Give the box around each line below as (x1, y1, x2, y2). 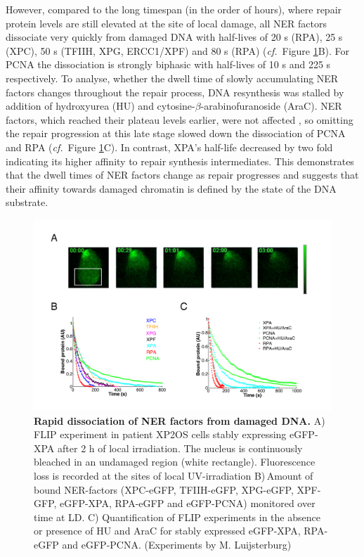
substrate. (6, 195, 48, 210)
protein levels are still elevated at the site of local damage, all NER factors (6, 15, 327, 30)
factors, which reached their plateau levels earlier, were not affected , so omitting (6, 112, 353, 127)
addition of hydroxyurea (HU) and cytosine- (6, 98, 195, 113)
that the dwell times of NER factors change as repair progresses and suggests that (6, 167, 359, 182)
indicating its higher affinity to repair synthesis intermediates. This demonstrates (6, 153, 354, 168)
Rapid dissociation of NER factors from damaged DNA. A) (34, 413, 325, 428)
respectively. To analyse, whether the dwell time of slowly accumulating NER (6, 70, 339, 85)
